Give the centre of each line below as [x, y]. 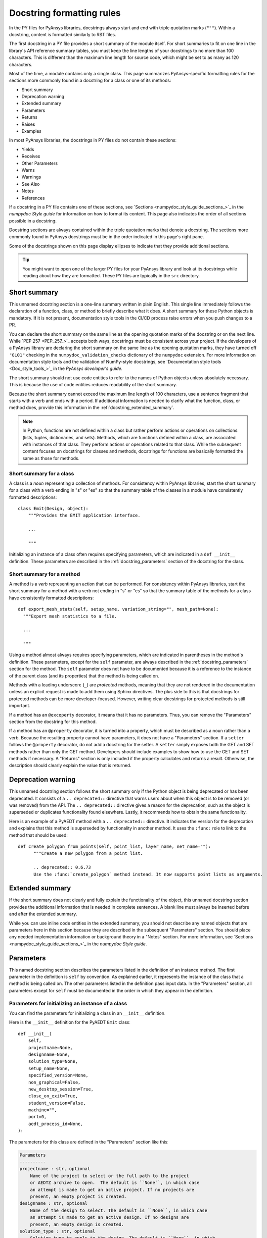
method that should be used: [38, 835]
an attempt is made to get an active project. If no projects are [112, 1189]
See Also [31, 184]
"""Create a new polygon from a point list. [88, 853]
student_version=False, [57, 1103]
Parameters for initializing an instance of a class [68, 1003]
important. [20, 706]
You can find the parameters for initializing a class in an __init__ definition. [87, 1013]
